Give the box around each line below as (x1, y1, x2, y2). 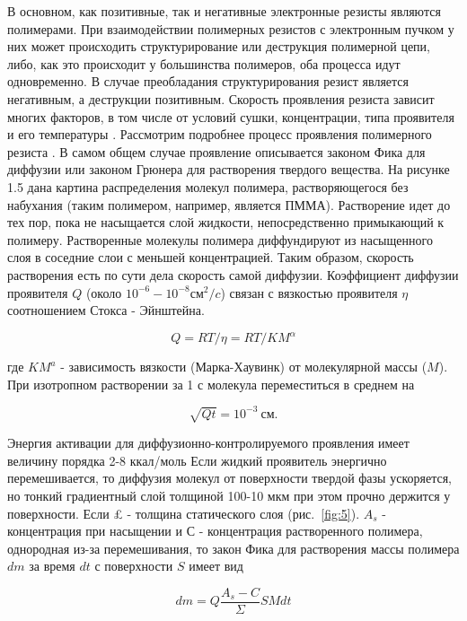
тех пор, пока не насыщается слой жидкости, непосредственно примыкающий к (7, 213, 445, 232)
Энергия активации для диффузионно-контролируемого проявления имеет (7, 433, 410, 452)
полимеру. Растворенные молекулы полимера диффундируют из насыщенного (7, 230, 433, 249)
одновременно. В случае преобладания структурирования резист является (7, 72, 410, 91)
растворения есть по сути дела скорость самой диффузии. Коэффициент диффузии (7, 265, 459, 284)
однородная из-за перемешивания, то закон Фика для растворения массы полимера (7, 538, 460, 557)
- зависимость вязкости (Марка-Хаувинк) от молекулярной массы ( (60, 357, 427, 376)
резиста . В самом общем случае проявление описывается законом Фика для (7, 142, 426, 161)
